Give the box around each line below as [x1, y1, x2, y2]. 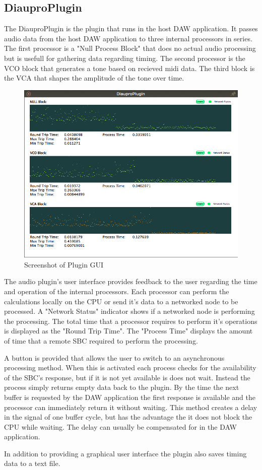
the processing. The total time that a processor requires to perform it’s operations [4, 315, 257, 326]
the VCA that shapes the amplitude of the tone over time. [4, 73, 184, 83]
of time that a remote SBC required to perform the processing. [4, 335, 198, 346]
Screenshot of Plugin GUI [24, 259, 104, 270]
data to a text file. [4, 458, 60, 468]
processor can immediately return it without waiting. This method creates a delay [4, 401, 257, 412]
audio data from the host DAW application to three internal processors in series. [4, 33, 252, 43]
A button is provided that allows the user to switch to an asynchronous [4, 352, 225, 363]
